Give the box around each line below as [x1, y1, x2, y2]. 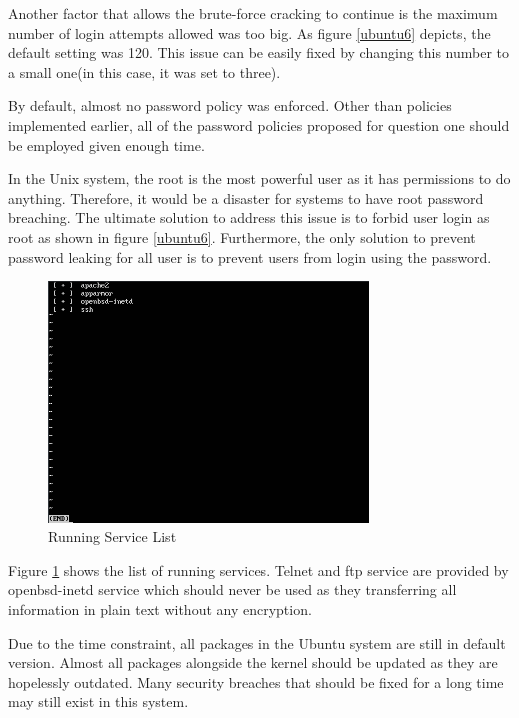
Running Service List [48, 526, 177, 547]
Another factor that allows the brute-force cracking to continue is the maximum [8, 3, 498, 23]
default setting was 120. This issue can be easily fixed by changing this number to [8, 42, 510, 63]
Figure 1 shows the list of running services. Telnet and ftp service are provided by [8, 559, 509, 580]
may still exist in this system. [8, 691, 189, 712]
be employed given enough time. [8, 134, 205, 155]
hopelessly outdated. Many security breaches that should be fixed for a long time [8, 671, 504, 692]
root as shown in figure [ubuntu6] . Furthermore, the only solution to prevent [8, 226, 476, 247]
